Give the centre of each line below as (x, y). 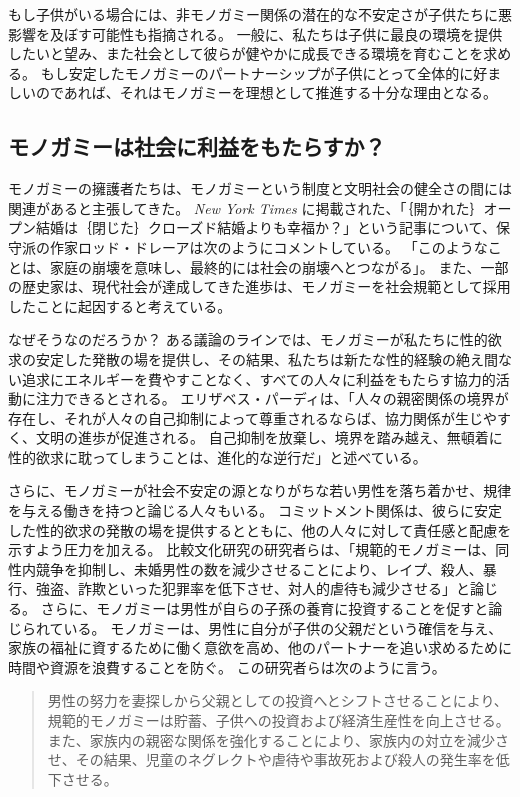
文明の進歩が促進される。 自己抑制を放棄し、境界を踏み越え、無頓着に (269, 437)
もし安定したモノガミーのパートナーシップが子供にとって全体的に (257, 72)
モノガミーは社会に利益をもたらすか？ (197, 146)
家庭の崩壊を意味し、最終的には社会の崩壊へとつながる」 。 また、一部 (279, 266)
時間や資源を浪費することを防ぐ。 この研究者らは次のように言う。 (227, 666)
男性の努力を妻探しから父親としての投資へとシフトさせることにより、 (277, 700)
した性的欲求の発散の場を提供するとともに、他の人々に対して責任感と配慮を (260, 529)
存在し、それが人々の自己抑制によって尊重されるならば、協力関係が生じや (252, 417)
